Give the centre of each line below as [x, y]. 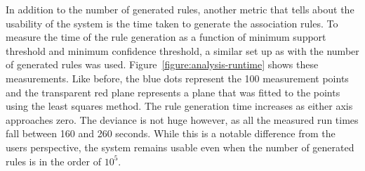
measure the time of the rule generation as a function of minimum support [166, 37]
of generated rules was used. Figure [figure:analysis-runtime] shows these [162, 64]
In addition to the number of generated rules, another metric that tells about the [180, 9]
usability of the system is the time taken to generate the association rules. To [172, 23]
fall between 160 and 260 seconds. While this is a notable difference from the [171, 133]
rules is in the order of [53, 161]
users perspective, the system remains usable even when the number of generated [180, 147]
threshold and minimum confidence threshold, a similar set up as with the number [182, 50]
